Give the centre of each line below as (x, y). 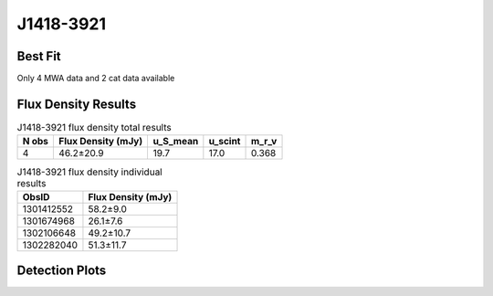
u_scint (225, 142)
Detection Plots (62, 271)
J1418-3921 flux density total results (94, 128)
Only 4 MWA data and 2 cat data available (96, 79)
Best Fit (39, 56)
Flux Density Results (77, 104)
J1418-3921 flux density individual (90, 172)
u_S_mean (176, 142)
